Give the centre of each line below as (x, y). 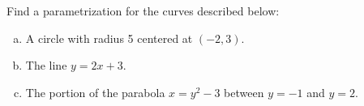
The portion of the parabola (95, 92)
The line (46, 65)
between (244, 92)
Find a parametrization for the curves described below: (143, 11)
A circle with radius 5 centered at (109, 38)
